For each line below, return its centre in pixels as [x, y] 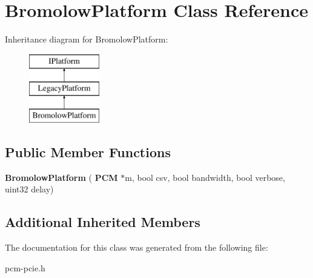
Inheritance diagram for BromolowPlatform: [87, 39]
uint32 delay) [29, 189]
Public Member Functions [88, 152]
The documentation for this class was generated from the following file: [137, 247]
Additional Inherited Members [103, 222]
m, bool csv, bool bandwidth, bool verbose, [205, 177]
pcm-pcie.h [25, 267]
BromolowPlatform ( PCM [61, 177]
